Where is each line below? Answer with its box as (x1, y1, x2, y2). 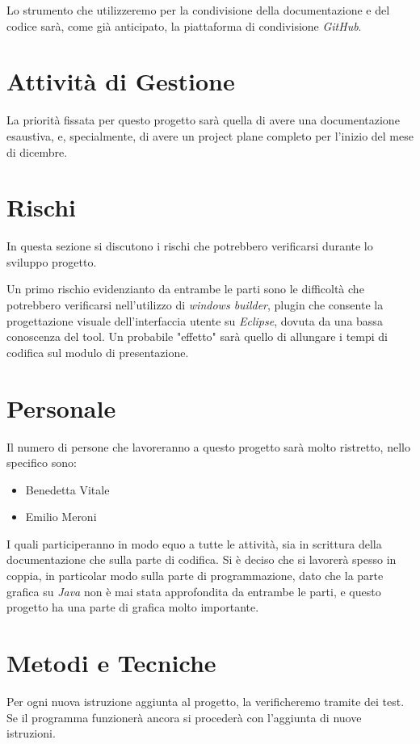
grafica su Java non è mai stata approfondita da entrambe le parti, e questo (6, 582, 381, 599)
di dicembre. (6, 143, 68, 160)
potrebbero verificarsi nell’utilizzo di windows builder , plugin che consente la (6, 296, 384, 313)
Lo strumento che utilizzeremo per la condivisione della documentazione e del (6, 2, 390, 18)
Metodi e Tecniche (6, 646, 216, 679)
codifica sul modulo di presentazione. (6, 343, 189, 360)
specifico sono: (6, 454, 77, 471)
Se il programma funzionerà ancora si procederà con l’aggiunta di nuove (6, 708, 362, 725)
